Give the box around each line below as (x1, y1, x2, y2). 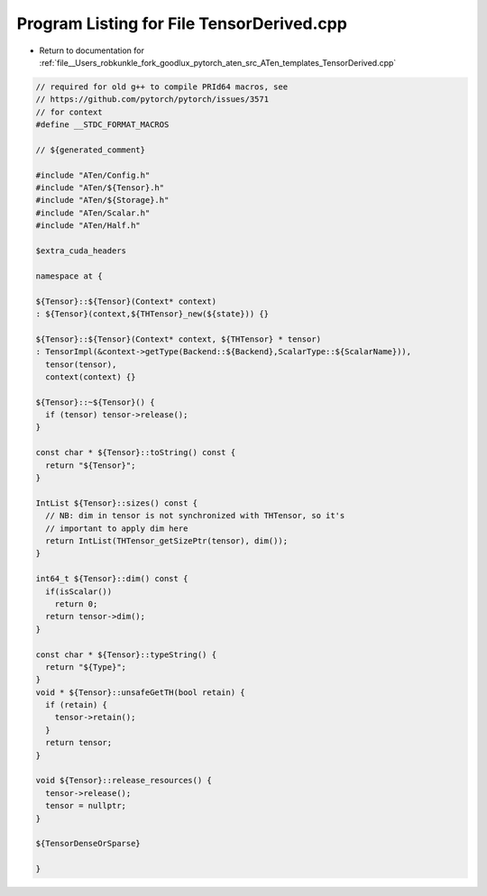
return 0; (54, 599, 98, 608)
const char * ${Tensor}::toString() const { (35, 447, 236, 458)
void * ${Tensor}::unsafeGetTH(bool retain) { (35, 687, 245, 698)
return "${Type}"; (45, 662, 126, 672)
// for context (35, 106, 103, 117)
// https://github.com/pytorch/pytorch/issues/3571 (35, 95, 270, 105)
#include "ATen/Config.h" (35, 169, 151, 180)
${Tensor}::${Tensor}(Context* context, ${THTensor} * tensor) (35, 334, 322, 344)
